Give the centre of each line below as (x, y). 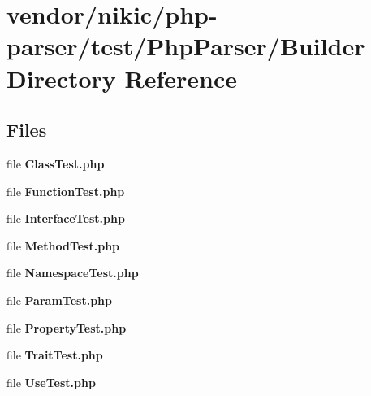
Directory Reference (122, 78)
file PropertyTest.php (67, 327)
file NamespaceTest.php (73, 273)
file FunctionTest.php (66, 191)
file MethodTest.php (63, 245)
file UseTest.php (51, 382)
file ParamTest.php (59, 300)
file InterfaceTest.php (66, 218)
